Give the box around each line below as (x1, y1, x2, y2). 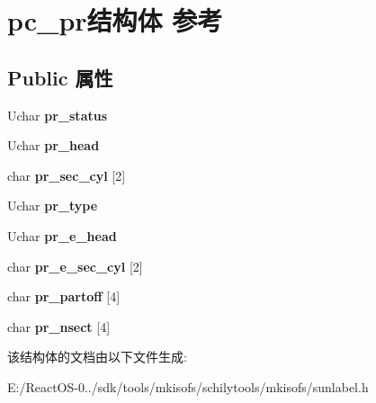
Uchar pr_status (7, 105, 108, 124)
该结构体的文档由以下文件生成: (7, 347, 187, 366)
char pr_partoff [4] (7, 287, 121, 306)
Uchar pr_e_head (7, 226, 117, 245)
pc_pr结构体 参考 (7, 2, 223, 39)
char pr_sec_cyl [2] (7, 166, 126, 184)
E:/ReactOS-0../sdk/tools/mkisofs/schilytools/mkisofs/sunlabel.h (7, 377, 369, 396)
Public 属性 (7, 63, 113, 91)
